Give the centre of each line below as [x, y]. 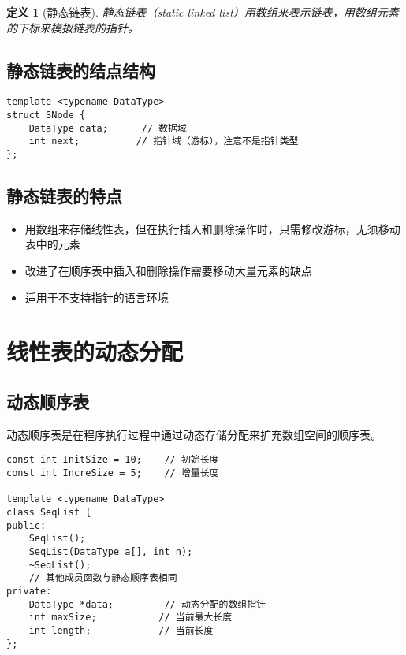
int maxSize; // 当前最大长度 [130, 618]
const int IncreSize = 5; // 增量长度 [113, 473]
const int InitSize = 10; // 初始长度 [113, 460]
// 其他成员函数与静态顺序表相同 [103, 578]
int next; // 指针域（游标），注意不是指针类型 [164, 141]
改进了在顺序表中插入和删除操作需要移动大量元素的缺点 [168, 271]
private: [29, 591]
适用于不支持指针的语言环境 [97, 297]
